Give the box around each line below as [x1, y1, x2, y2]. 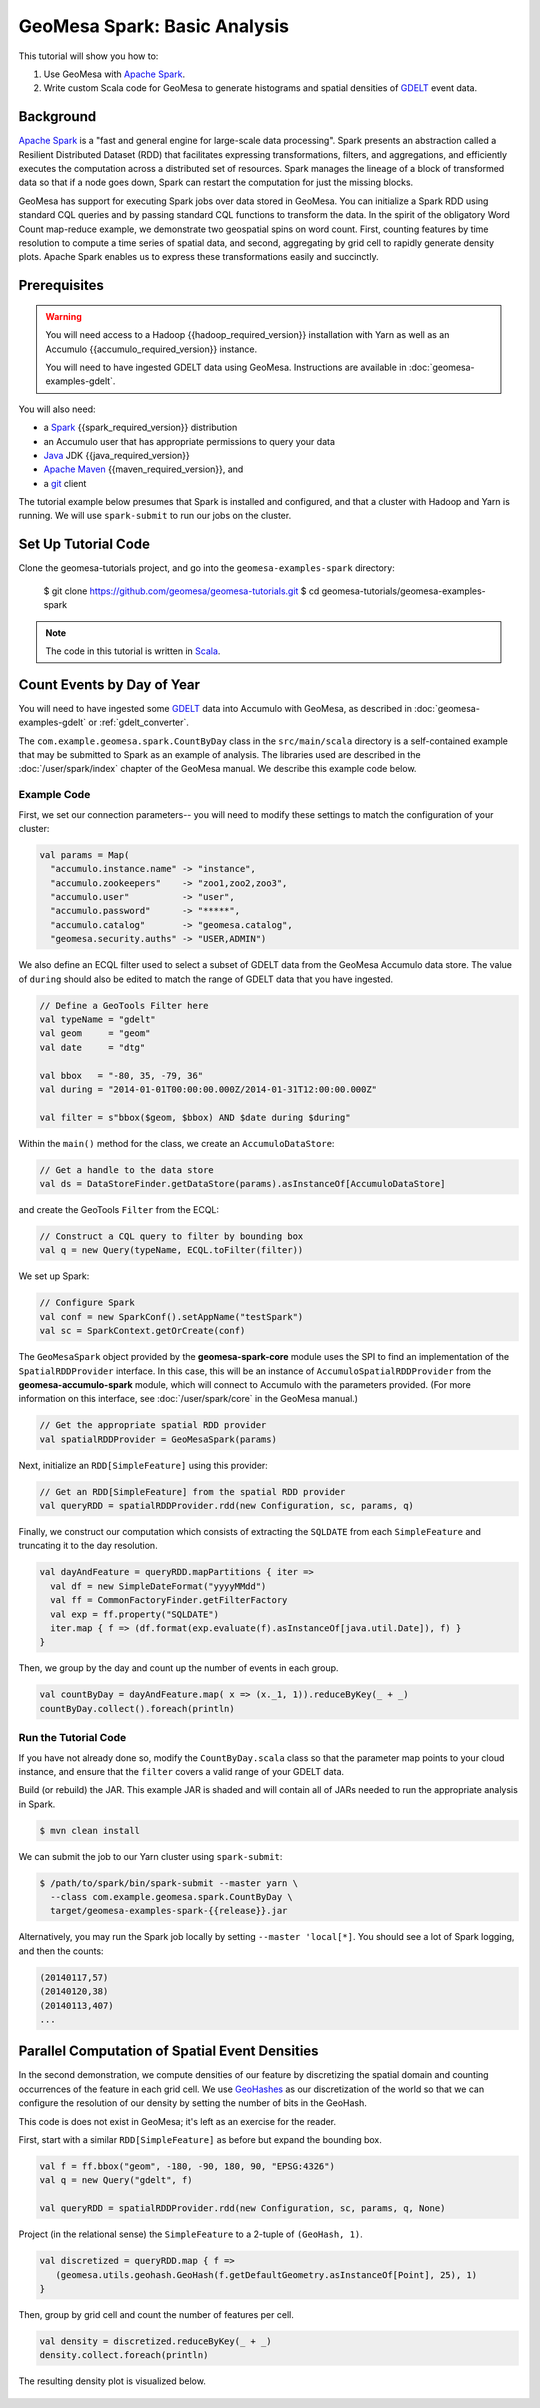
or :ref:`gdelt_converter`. [88, 716, 190, 729]
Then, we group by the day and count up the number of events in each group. [18, 1662, 339, 1674]
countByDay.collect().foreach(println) [39, 1703, 235, 1714]
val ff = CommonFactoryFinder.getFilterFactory [50, 1595, 288, 1606]
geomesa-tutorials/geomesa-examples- [321, 585, 487, 597]
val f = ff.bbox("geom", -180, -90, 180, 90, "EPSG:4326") [39, 2160, 335, 2172]
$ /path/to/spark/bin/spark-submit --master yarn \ [39, 1877, 299, 1889]
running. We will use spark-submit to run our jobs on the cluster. [18, 510, 292, 522]
